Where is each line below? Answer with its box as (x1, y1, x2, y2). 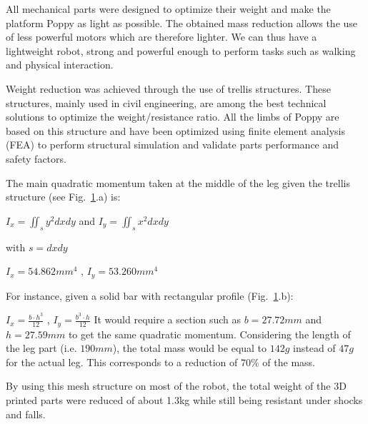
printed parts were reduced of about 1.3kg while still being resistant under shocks (6, 393, 363, 408)
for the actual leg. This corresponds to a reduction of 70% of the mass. (6, 354, 315, 369)
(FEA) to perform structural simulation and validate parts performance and (6, 137, 339, 152)
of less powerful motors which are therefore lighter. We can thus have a (6, 29, 317, 44)
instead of (293, 340, 336, 355)
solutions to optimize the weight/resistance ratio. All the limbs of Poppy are (6, 109, 339, 124)
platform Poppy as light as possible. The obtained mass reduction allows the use (6, 15, 358, 30)
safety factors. (6, 151, 66, 166)
